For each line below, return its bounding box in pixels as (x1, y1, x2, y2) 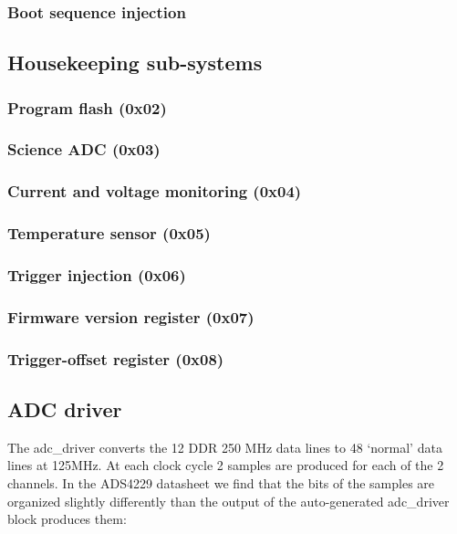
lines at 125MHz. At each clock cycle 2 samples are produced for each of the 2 (7, 455, 444, 475)
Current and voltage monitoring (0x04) (7, 180, 302, 203)
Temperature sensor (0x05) (7, 222, 211, 245)
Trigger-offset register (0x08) (7, 347, 224, 370)
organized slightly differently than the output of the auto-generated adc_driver (7, 491, 450, 510)
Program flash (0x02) (7, 96, 167, 119)
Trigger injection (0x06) (7, 263, 186, 286)
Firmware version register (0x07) (7, 305, 254, 328)
